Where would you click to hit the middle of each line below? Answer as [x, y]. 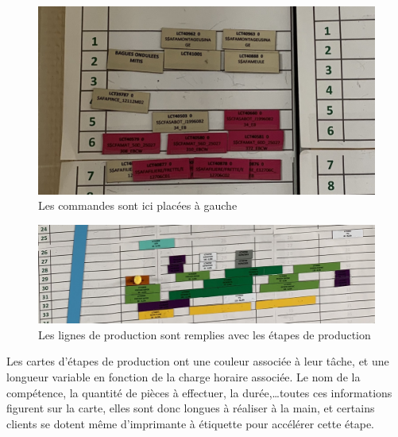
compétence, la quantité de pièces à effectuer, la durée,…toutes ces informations [199, 392]
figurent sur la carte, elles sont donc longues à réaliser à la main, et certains [191, 408]
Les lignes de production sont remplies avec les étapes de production [205, 334]
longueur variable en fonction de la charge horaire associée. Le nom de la [184, 377]
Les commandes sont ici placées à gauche [138, 205]
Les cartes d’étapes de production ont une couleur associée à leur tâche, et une [198, 361]
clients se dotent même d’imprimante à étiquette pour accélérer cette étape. [191, 423]
